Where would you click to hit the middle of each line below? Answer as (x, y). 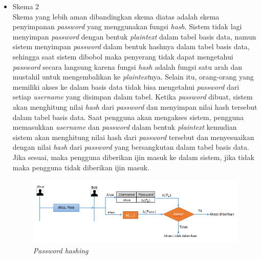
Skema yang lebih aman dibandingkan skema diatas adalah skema (116, 16)
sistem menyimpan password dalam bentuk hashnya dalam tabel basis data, (131, 46)
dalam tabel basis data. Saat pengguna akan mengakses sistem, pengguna (128, 117)
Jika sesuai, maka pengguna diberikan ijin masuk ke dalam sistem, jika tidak (133, 157)
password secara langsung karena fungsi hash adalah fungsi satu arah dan (127, 66)
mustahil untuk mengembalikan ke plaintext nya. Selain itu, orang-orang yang (133, 77)
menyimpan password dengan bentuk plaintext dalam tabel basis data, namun (134, 36)
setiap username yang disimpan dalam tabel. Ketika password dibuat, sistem (133, 97)
